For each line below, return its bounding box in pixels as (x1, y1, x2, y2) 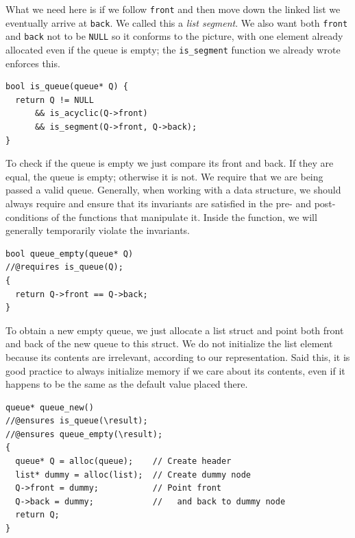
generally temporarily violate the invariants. (5, 223, 190, 237)
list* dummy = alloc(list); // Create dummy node (15, 469, 251, 480)
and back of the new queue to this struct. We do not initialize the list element (5, 336, 333, 351)
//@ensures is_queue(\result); (5, 416, 148, 426)
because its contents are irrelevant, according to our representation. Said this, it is (5, 349, 350, 364)
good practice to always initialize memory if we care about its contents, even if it (5, 363, 345, 377)
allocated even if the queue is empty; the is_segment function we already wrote (5, 42, 341, 56)
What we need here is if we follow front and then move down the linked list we (5, 2, 341, 16)
